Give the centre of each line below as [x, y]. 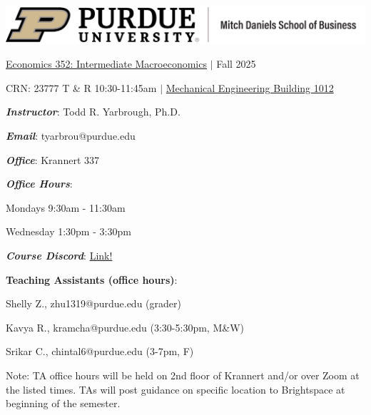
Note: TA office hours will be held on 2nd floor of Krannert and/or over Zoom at [183, 375]
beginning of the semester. [63, 403]
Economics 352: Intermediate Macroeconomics [106, 64]
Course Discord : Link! [59, 255]
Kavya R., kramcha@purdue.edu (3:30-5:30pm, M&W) [125, 327]
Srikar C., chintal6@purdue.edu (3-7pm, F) [100, 351]
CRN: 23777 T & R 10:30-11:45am [81, 87]
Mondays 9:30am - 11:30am [66, 207]
